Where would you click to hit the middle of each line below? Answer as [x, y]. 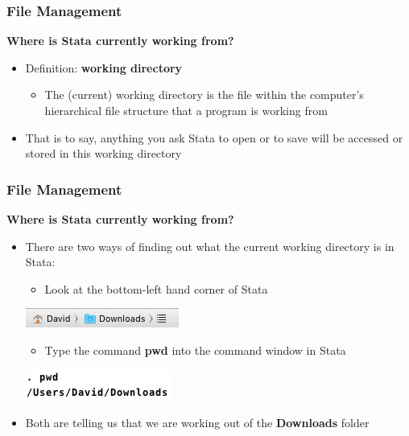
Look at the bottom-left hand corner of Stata [156, 288]
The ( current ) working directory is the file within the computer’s [204, 95]
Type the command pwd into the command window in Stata [195, 350]
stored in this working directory [103, 153]
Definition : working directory [104, 67]
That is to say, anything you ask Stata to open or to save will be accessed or [214, 137]
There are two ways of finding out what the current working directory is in [210, 246]
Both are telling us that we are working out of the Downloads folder [197, 423]
